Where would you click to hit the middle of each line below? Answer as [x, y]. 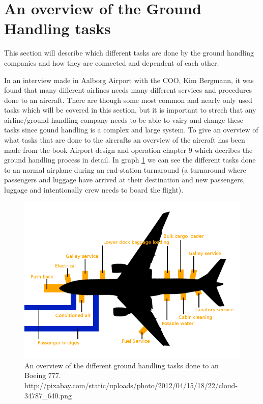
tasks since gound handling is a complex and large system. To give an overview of [131, 130]
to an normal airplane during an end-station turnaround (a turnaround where [125, 169]
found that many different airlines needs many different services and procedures [128, 90]
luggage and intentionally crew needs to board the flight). [94, 190]
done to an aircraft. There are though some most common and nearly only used [128, 100]
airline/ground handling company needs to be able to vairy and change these [124, 119]
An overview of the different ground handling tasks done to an [122, 365]
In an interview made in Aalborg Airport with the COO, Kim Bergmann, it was [129, 80]
